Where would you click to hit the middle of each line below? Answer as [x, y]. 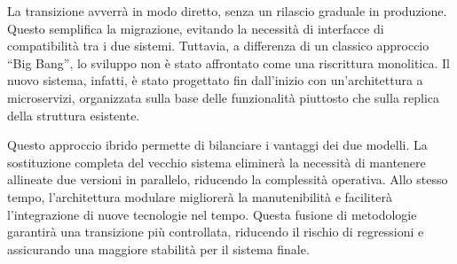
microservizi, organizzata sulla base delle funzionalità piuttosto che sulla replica [224, 97]
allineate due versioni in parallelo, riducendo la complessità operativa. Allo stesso [228, 179]
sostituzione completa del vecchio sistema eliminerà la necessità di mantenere [217, 162]
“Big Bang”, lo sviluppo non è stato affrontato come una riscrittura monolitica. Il [228, 62]
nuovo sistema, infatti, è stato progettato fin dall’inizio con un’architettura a [215, 80]
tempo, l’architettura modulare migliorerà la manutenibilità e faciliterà [200, 196]
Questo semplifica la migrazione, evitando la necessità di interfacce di [196, 28]
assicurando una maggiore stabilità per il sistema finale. [158, 248]
